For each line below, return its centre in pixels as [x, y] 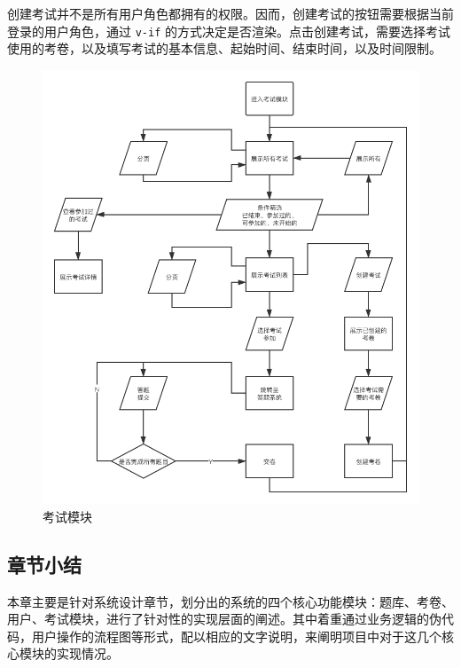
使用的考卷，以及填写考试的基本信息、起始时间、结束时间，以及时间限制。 [224, 48]
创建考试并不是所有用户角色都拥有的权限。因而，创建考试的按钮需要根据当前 [230, 13]
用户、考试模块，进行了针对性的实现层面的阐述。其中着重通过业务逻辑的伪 [224, 619]
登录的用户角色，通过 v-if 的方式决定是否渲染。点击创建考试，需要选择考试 [229, 31]
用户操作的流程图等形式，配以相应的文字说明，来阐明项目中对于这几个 [236, 636]
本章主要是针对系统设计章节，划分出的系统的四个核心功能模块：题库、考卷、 [230, 601]
